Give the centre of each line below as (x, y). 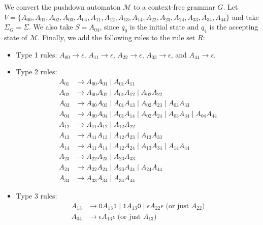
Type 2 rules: (37, 72)
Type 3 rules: (37, 196)
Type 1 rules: (37, 54)
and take (245, 17)
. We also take (51, 27)
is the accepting (234, 27)
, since (109, 27)
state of (16, 37)
